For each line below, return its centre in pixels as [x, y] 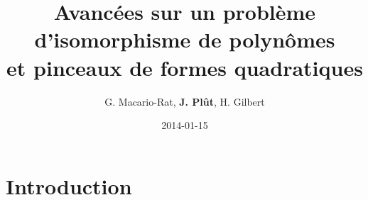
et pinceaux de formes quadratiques [185, 67]
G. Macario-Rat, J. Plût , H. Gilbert [185, 101]
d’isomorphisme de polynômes [185, 39]
